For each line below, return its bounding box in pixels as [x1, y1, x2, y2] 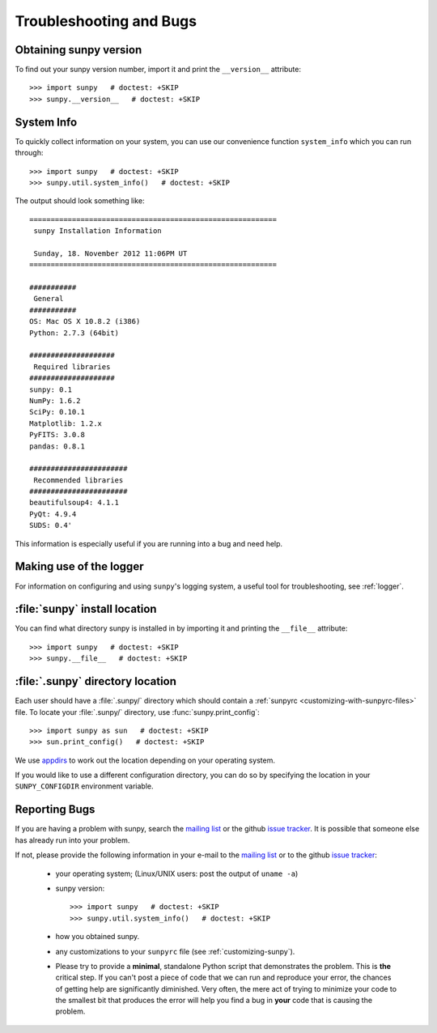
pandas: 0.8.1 [29, 441, 85, 451]
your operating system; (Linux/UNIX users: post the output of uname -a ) [55, 869, 299, 878]
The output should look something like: [15, 196, 145, 206]
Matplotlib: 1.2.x [29, 419, 103, 428]
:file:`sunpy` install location [15, 602, 157, 616]
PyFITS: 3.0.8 [29, 430, 85, 440]
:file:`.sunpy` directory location [15, 674, 177, 688]
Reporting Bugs [15, 802, 95, 817]
